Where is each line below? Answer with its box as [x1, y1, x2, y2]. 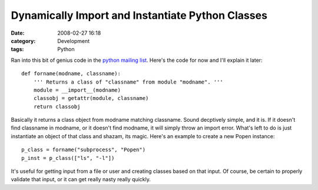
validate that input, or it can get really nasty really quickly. [11, 176, 151, 183]
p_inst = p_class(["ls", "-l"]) [21, 155, 115, 161]
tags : [11, 46, 24, 53]
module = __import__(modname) [33, 86, 121, 94]
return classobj [33, 103, 81, 110]
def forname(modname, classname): [21, 71, 121, 77]
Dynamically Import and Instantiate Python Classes [11, 9, 268, 22]
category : [11, 37, 36, 44]
